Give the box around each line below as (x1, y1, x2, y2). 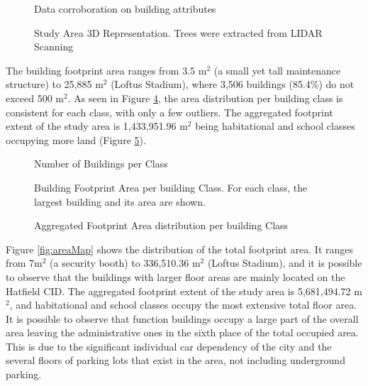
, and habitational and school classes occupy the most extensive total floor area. (9, 297, 357, 312)
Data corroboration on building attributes (34, 1, 216, 16)
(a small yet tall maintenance (213, 62, 341, 77)
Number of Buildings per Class (34, 156, 168, 171)
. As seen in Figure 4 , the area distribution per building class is (67, 90, 343, 105)
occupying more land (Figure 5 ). (6, 132, 146, 147)
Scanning (34, 39, 74, 54)
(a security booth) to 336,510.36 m (50, 255, 201, 270)
